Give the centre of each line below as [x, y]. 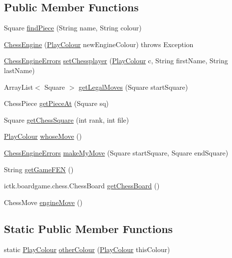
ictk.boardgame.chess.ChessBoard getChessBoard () [82, 186]
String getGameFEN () [39, 169]
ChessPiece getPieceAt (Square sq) [56, 103]
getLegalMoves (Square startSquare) [133, 87]
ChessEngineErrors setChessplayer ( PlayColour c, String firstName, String [116, 61]
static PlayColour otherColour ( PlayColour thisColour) [87, 249]
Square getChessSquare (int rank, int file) [67, 119]
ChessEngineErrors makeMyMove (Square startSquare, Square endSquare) [116, 152]
